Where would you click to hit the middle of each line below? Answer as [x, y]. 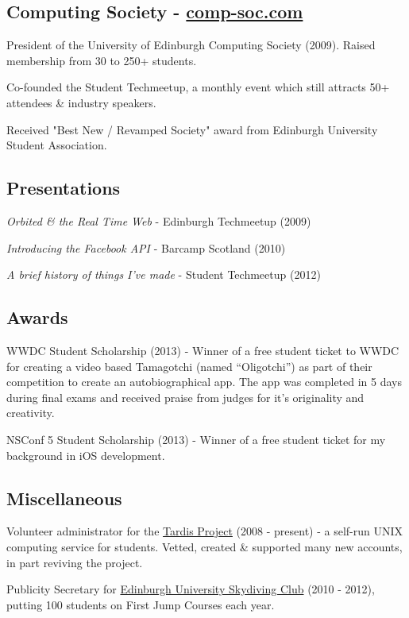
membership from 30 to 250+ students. [102, 60]
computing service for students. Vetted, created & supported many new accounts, [204, 546]
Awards [37, 317]
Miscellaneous [64, 498]
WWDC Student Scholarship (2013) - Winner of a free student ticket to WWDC [203, 350]
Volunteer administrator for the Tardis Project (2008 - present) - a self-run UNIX [205, 531]
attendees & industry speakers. [81, 102]
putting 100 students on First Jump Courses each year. [141, 604]
